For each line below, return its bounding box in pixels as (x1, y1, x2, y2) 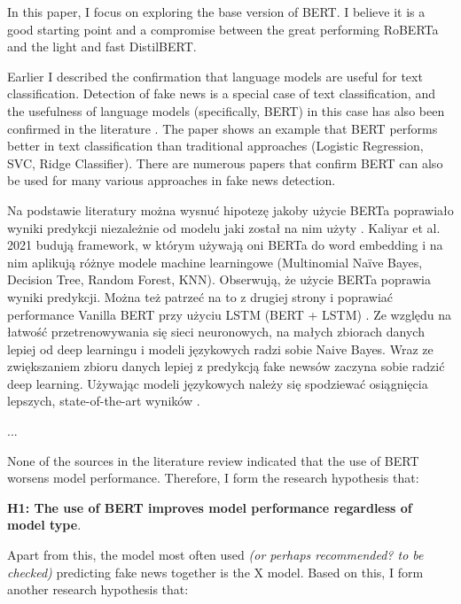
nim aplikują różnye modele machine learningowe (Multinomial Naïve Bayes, (7, 252, 423, 271)
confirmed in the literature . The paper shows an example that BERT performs (7, 119, 438, 137)
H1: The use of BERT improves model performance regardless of (7, 498, 412, 516)
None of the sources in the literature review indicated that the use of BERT (7, 451, 419, 469)
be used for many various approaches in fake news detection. (7, 171, 336, 190)
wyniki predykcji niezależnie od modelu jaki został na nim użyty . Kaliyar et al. (7, 218, 441, 236)
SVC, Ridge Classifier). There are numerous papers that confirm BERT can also (7, 153, 443, 172)
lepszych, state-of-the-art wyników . (7, 391, 200, 410)
